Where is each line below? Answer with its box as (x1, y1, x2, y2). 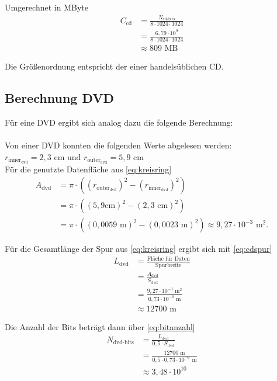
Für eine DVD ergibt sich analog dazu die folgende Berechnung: (5, 116, 233, 128)
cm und (54, 153, 81, 162)
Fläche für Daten (147, 255, 190, 262)
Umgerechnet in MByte (5, 1, 88, 13)
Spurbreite (155, 262, 182, 268)
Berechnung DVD (5, 89, 115, 107)
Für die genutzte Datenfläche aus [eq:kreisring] (5, 162, 172, 175)
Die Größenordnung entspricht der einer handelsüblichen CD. (5, 60, 224, 72)
